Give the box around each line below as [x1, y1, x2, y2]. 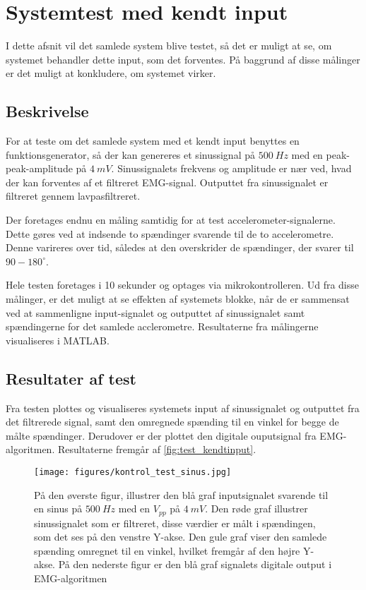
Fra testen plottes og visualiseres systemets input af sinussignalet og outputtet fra [6, 400, 360, 415]
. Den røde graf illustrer [205, 501, 308, 516]
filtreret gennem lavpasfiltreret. [6, 188, 141, 203]
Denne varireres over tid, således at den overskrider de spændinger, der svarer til [6, 240, 354, 255]
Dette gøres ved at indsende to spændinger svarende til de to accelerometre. [6, 226, 334, 241]
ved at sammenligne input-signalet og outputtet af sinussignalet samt [6, 305, 305, 320]
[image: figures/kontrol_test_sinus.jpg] [34, 467, 232, 477]
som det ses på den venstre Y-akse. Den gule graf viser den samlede [34, 529, 327, 544]
